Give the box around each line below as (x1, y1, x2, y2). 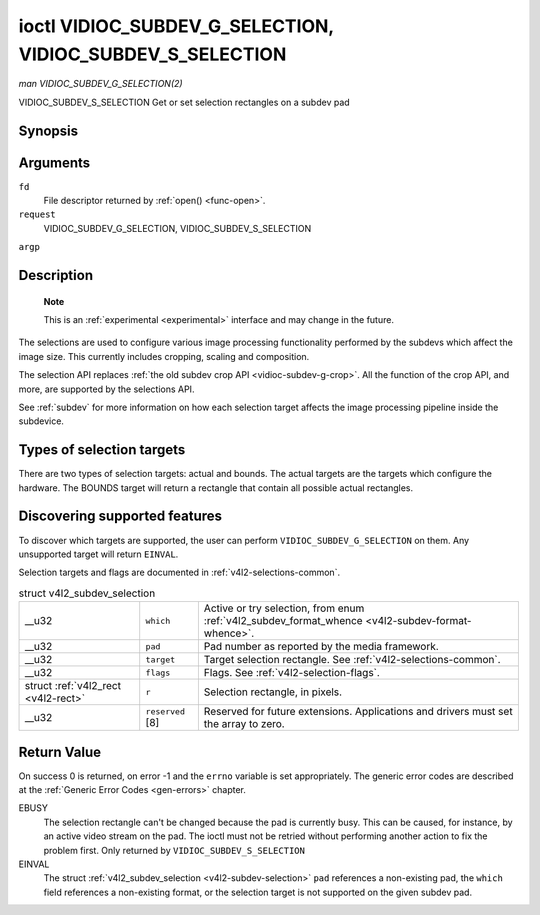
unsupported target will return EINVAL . (18, 548, 179, 560)
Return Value (18, 743, 102, 760)
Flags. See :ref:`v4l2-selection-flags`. (203, 666, 380, 680)
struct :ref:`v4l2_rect (24, 679, 122, 693)
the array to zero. (203, 717, 285, 731)
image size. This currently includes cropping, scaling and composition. (18, 350, 310, 362)
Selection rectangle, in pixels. (203, 685, 343, 699)
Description (18, 267, 94, 284)
